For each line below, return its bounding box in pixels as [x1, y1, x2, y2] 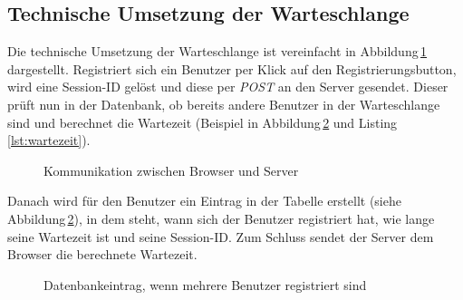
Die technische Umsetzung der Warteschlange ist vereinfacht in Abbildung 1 [7, 42, 428, 61]
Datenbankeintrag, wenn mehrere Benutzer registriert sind [43, 275, 367, 294]
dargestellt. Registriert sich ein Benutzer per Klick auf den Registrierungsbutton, [7, 59, 457, 78]
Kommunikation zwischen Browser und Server [43, 160, 299, 179]
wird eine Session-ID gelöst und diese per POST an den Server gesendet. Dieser [7, 77, 449, 96]
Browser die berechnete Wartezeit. [7, 245, 198, 264]
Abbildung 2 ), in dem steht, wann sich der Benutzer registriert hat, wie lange [7, 208, 435, 227]
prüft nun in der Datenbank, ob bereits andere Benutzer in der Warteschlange [7, 94, 440, 113]
